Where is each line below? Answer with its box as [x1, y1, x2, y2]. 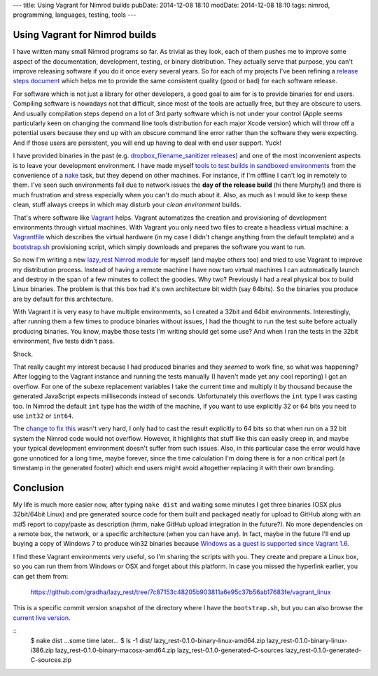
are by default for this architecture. [13, 295, 113, 303]
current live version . [13, 613, 71, 622]
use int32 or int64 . [13, 411, 73, 420]
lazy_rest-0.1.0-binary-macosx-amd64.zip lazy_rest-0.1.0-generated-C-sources [55, 646, 284, 654]
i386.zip [30, 646, 54, 654]
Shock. [13, 350, 34, 358]
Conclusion [13, 481, 64, 493]
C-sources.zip [30, 656, 72, 664]
